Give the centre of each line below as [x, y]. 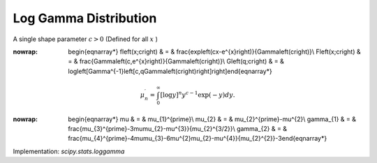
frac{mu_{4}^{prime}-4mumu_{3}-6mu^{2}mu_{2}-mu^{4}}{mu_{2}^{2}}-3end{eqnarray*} [198, 139]
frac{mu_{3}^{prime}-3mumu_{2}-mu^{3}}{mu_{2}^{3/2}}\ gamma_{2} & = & [178, 129]
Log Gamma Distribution [85, 18]
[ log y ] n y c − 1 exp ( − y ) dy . [198, 94]
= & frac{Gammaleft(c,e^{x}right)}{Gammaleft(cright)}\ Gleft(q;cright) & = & [176, 61]
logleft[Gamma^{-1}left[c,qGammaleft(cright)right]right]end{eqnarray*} [170, 71]
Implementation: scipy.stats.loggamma [69, 151]
